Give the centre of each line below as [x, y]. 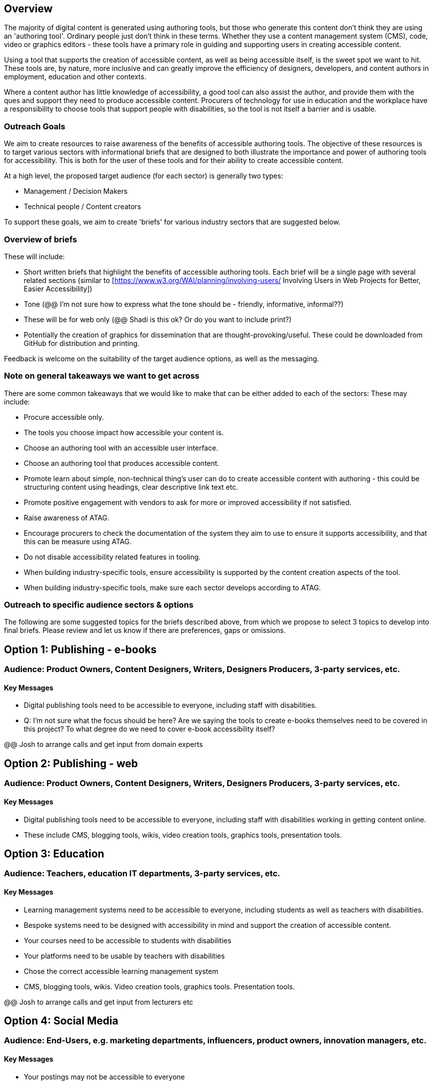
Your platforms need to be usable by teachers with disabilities [124, 956]
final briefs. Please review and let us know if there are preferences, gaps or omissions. [145, 630]
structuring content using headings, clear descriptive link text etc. [131, 487]
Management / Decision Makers [76, 191]
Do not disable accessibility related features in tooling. [112, 557]
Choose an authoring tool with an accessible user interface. [121, 448]
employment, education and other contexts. [75, 77]
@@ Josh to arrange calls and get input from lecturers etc [99, 1002]
